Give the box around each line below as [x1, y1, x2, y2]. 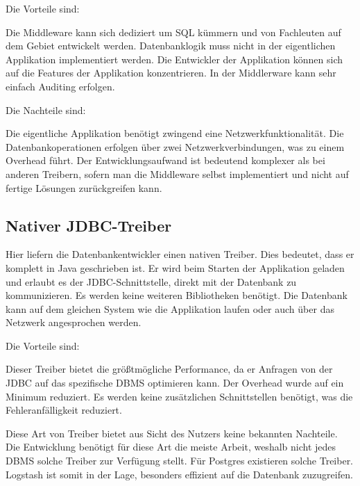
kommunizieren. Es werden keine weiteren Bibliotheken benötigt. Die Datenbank [6, 288, 348, 302]
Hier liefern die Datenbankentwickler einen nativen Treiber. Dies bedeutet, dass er [6, 247, 354, 261]
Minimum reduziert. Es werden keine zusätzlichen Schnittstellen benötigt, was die [6, 389, 353, 403]
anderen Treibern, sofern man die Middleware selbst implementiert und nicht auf [6, 166, 349, 181]
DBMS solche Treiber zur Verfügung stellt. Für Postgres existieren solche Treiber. [6, 453, 354, 468]
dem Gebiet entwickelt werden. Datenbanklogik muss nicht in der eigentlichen [6, 38, 336, 53]
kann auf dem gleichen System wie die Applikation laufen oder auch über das [6, 301, 334, 316]
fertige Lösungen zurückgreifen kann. [6, 180, 162, 195]
